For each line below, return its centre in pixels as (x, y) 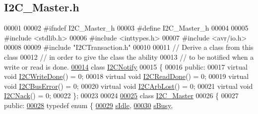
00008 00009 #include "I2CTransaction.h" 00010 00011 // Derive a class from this (129, 47)
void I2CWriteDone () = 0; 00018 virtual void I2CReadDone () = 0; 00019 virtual (127, 76)
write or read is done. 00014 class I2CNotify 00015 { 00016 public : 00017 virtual (126, 66)
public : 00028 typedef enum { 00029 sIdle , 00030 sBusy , (89, 105)
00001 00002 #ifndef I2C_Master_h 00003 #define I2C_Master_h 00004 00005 (126, 28)
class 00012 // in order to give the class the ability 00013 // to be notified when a (129, 57)
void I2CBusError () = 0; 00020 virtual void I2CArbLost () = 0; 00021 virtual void (129, 86)
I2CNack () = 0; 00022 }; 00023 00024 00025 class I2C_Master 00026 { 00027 (121, 95)
